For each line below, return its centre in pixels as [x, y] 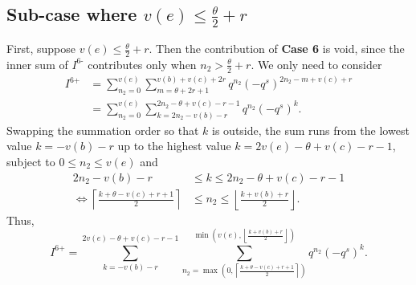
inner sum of [37, 64]
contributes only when [142, 64]
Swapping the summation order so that [103, 130]
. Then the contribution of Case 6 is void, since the [277, 49]
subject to [31, 161]
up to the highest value [174, 146]
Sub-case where [72, 14]
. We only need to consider [316, 64]
